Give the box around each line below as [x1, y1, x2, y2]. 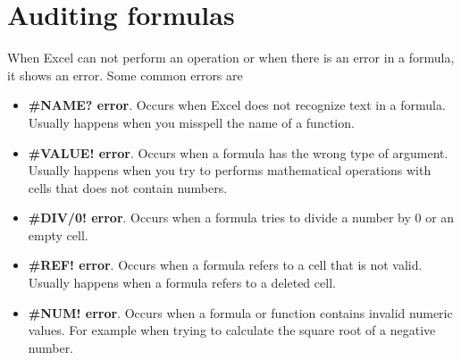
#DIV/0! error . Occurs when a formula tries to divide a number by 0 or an [28, 208, 455, 227]
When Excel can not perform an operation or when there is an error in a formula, [7, 48, 455, 67]
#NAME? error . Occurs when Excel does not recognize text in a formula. [28, 96, 446, 114]
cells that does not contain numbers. [28, 178, 228, 197]
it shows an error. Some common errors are [7, 65, 243, 84]
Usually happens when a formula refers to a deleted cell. [28, 273, 336, 292]
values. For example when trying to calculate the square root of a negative [28, 321, 436, 339]
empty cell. [28, 225, 88, 244]
